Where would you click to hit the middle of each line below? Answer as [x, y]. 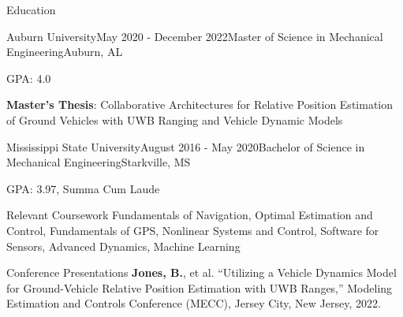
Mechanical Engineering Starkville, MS [99, 162]
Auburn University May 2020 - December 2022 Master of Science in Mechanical [195, 36]
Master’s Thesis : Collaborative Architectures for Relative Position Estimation [200, 104]
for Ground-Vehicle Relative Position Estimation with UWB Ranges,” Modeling [200, 287]
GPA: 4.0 [29, 78]
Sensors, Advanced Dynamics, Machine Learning [123, 246]
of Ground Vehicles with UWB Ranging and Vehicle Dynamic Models [175, 119]
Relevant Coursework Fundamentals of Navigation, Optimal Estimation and [190, 215]
